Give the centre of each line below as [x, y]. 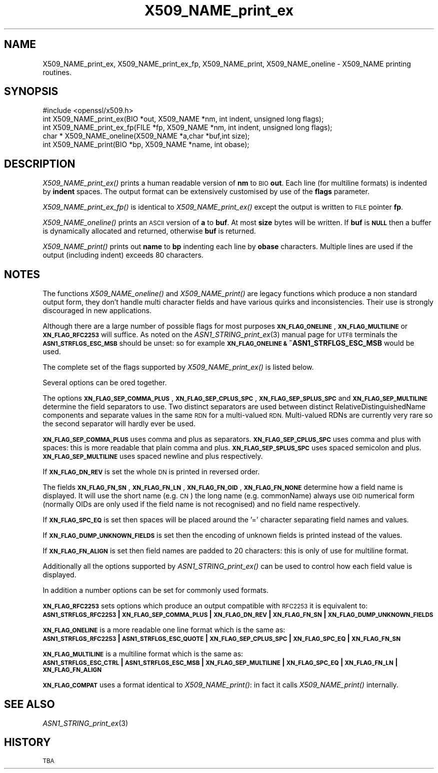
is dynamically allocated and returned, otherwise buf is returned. [149, 231]
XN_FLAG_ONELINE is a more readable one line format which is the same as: [164, 630]
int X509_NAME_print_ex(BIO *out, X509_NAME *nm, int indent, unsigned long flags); [183, 119]
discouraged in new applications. [97, 311]
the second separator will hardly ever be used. [119, 424]
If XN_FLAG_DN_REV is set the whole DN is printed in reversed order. [151, 472]
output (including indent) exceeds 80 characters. [123, 255]
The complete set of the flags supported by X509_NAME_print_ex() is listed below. [178, 367]
